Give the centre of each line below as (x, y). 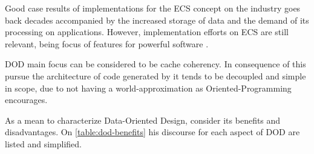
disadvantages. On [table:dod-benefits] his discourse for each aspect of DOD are (152, 132)
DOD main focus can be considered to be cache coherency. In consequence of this (155, 64)
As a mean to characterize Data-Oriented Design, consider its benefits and (143, 120)
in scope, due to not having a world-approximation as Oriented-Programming (148, 88)
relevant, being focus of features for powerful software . (107, 43)
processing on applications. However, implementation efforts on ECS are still (147, 32)
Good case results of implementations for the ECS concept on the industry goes (153, 8)
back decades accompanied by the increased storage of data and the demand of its (157, 20)
